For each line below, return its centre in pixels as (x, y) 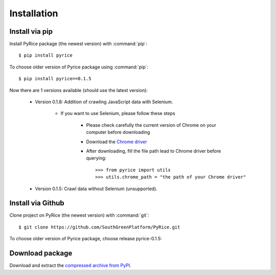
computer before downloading (118, 132)
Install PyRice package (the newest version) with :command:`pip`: (78, 44)
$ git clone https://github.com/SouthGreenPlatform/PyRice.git (99, 227)
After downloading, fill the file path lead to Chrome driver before (154, 151)
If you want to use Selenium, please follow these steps (118, 113)
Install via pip (31, 31)
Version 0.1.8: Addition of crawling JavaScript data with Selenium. (104, 102)
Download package (41, 253)
